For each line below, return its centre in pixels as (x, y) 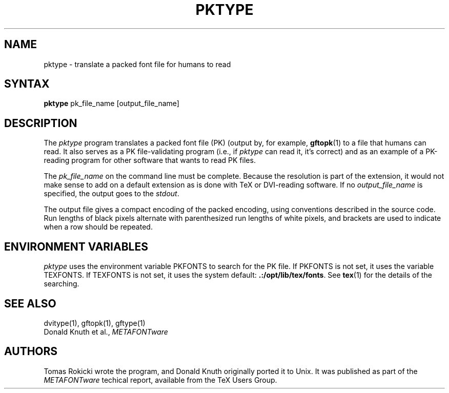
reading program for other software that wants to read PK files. (150, 160)
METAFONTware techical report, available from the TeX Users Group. (160, 380)
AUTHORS (31, 351)
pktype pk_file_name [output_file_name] (111, 104)
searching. (62, 284)
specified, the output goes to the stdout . (111, 194)
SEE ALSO (30, 303)
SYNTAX (27, 84)
